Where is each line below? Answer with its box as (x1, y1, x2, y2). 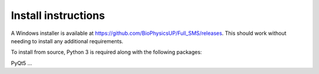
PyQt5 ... (11, 59, 32, 66)
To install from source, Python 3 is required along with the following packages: (11, 49, 202, 56)
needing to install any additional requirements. (11, 37, 123, 44)
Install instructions (11, 9, 105, 22)
